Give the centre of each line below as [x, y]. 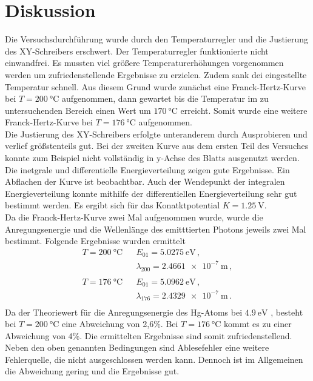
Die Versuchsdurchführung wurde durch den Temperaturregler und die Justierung [157, 39]
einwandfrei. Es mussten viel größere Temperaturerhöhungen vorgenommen [144, 63]
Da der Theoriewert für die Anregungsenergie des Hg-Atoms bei [124, 312]
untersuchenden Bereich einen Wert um [78, 110]
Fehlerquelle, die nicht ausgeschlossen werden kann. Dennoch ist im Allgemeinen [154, 359]
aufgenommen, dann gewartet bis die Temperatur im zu [165, 98]
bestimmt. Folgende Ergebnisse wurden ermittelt [95, 241]
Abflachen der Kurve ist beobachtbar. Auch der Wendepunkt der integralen [145, 181]
